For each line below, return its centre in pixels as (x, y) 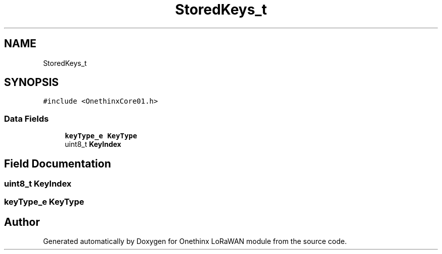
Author (22, 222)
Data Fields (26, 118)
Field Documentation (58, 163)
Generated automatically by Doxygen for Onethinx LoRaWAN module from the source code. (195, 241)
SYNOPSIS (32, 82)
